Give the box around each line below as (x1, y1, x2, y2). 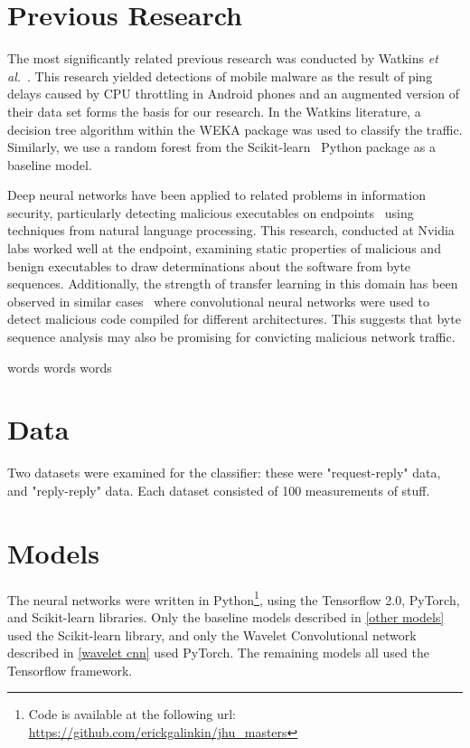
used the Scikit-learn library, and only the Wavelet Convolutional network (7, 625, 417, 644)
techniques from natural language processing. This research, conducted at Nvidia (7, 221, 455, 240)
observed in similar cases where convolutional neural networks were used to (7, 291, 429, 310)
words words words (7, 357, 112, 376)
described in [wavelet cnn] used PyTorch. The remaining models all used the (7, 643, 429, 662)
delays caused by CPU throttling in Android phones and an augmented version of (7, 84, 459, 103)
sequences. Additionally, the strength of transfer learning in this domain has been (7, 274, 458, 293)
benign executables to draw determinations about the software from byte (7, 256, 411, 275)
